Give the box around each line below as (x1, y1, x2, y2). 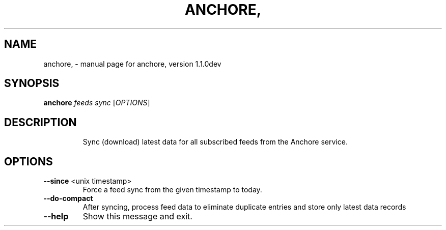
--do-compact (43, 194, 93, 203)
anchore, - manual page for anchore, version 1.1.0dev (43, 59, 221, 68)
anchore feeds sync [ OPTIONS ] (43, 98, 150, 107)
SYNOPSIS (4, 77, 60, 90)
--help (43, 211, 69, 222)
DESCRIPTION (4, 116, 77, 129)
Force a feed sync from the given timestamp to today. (82, 185, 262, 194)
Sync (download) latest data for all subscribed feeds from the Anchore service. (82, 137, 348, 147)
